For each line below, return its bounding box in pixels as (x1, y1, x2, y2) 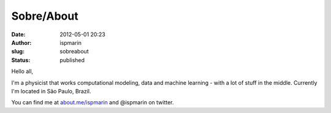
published (59, 56, 85, 64)
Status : (11, 56, 31, 64)
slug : (11, 48, 25, 55)
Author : (11, 39, 32, 46)
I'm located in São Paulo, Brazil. (11, 87, 91, 95)
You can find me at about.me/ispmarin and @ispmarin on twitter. (11, 99, 174, 106)
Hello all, (11, 68, 34, 75)
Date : (11, 31, 26, 38)
